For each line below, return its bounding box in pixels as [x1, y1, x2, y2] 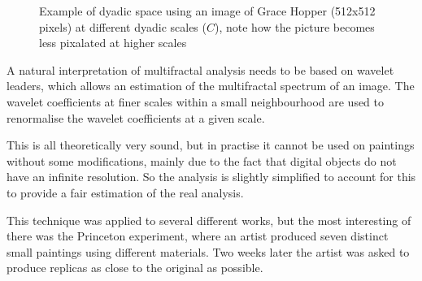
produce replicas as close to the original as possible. [7, 259, 263, 276]
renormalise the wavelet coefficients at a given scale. [7, 109, 265, 126]
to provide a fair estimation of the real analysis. [7, 184, 244, 201]
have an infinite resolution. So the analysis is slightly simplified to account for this [7, 168, 416, 185]
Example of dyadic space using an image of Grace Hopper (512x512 [39, 2, 376, 19]
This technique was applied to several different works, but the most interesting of [7, 211, 411, 228]
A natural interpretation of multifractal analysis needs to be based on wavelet [7, 61, 394, 78]
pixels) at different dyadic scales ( [39, 18, 207, 35]
